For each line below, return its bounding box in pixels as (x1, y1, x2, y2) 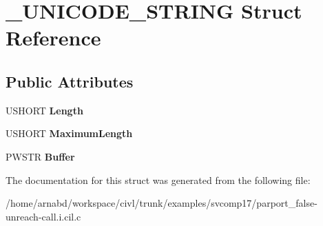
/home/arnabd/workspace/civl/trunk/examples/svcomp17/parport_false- (6, 196, 317, 210)
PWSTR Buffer (6, 149, 75, 163)
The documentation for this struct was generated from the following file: (6, 172, 311, 187)
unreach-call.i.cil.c (6, 209, 81, 223)
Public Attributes (6, 70, 134, 92)
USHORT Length (6, 103, 83, 117)
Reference (6, 23, 101, 52)
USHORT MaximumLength (6, 126, 133, 141)
